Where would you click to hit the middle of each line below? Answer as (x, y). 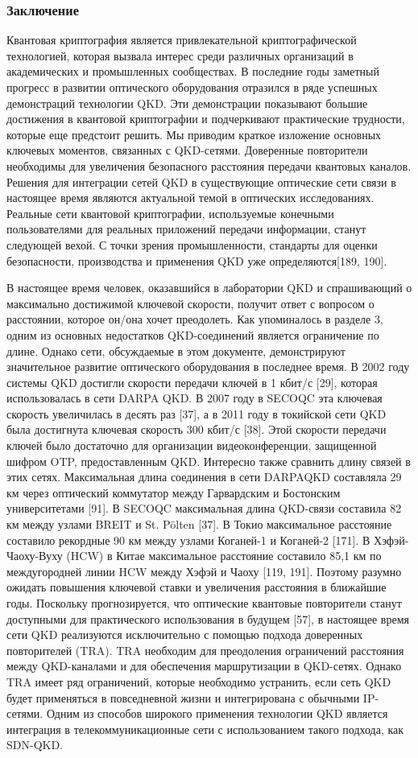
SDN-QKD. (35, 745)
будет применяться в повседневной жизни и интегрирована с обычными (183, 697)
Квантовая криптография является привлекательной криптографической (182, 40)
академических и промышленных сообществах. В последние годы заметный (193, 71)
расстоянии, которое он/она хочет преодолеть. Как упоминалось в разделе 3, (195, 319)
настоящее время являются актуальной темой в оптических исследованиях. (190, 198)
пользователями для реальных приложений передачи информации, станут (186, 229)
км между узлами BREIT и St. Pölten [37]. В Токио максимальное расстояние (199, 524)
